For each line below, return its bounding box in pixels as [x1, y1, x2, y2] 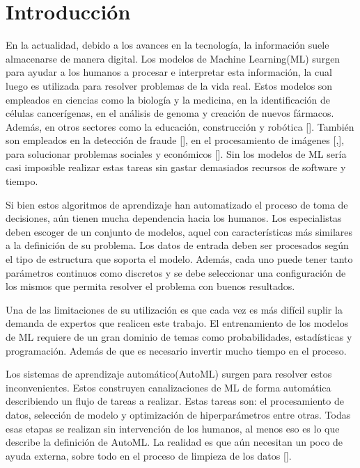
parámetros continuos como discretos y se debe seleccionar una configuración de [6, 265, 346, 280]
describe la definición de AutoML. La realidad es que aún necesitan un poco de [6, 435, 343, 449]
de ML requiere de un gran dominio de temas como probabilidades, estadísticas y [6, 330, 352, 344]
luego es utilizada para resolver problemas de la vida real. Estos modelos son [6, 78, 333, 92]
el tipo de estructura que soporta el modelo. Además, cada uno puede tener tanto [6, 252, 353, 266]
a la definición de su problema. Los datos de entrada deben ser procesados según [6, 238, 349, 252]
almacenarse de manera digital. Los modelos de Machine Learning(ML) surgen [6, 51, 341, 65]
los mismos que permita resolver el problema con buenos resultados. [6, 279, 295, 293]
